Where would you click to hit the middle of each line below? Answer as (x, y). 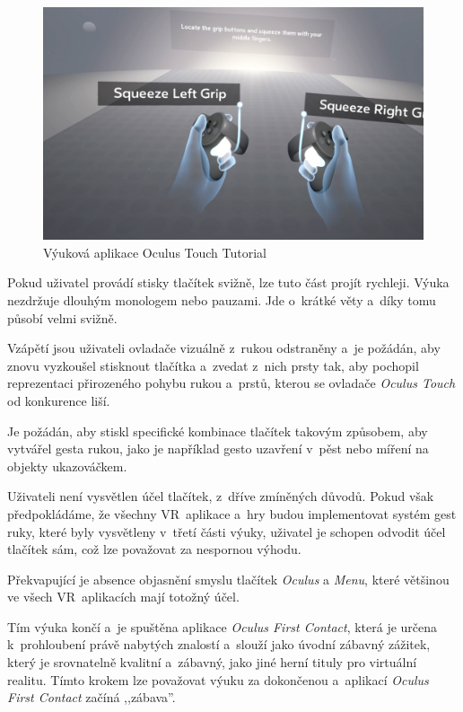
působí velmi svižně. (62, 317)
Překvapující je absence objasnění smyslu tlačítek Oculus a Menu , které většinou (228, 579)
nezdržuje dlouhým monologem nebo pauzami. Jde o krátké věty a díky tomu (222, 299)
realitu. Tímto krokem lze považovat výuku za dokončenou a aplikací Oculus (218, 679)
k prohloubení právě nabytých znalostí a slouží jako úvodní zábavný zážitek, (219, 644)
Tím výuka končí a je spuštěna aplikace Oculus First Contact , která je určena (223, 626)
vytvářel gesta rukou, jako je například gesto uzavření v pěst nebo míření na (218, 448)
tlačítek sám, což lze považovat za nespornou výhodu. (154, 549)
